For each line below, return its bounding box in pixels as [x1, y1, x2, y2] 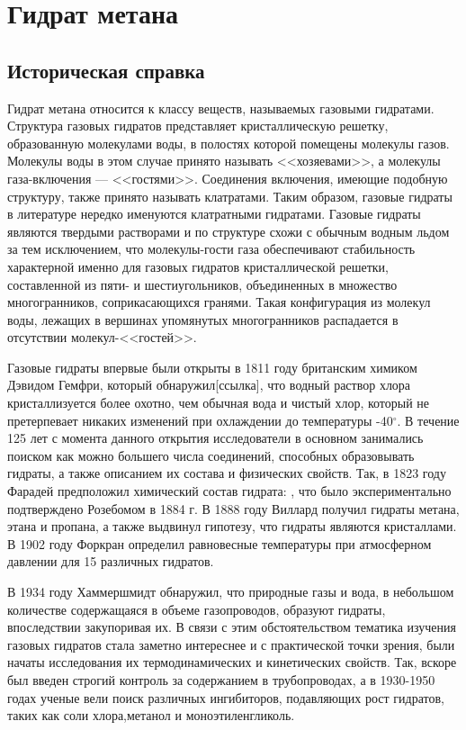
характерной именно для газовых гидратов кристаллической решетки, [7, 257, 389, 275]
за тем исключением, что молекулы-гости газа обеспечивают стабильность [7, 239, 416, 258]
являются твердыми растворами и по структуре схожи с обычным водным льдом [7, 221, 450, 240]
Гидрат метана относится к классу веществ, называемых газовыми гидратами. [7, 98, 435, 117]
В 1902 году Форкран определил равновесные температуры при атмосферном [7, 534, 432, 553]
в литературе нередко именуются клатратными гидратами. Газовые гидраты [7, 204, 421, 223]
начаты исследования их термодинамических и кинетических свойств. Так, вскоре [7, 653, 457, 671]
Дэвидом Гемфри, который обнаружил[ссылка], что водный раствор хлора [7, 375, 411, 394]
